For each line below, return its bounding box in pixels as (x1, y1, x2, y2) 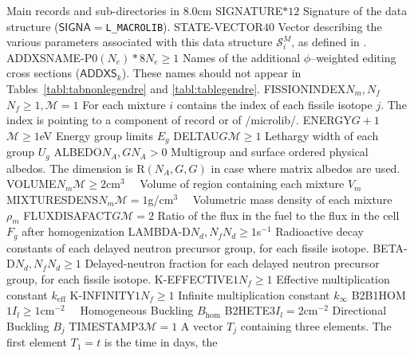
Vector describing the (278, 18, 382, 34)
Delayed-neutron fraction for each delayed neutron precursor (85, 255, 380, 272)
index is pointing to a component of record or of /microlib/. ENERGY (6, 111, 352, 128)
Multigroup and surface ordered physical (171, 143, 369, 160)
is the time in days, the (104, 334, 218, 350)
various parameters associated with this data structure (6, 33, 273, 50)
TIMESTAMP (69, 317, 139, 334)
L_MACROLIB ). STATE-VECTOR (105, 18, 263, 34)
